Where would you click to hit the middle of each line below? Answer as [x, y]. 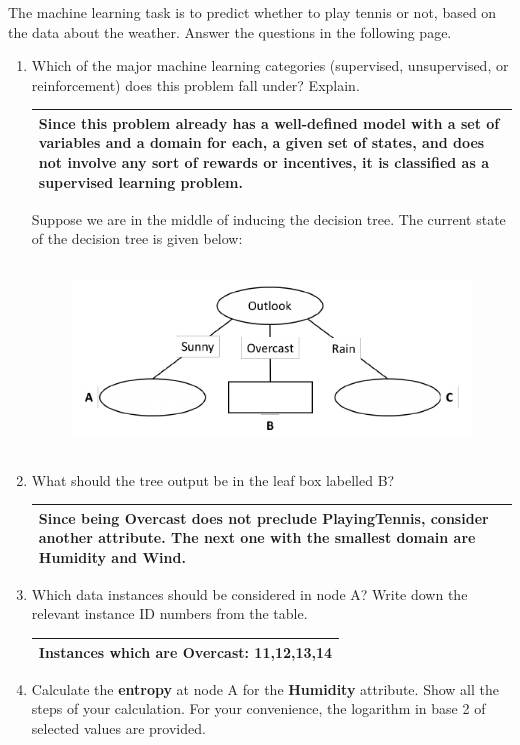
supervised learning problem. [140, 181]
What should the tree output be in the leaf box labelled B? [213, 479]
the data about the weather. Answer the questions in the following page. [230, 31]
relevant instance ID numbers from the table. [169, 613]
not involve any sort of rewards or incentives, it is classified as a [263, 162]
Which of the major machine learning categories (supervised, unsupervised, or [270, 65]
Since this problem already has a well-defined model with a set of [269, 122]
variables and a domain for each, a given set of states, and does [261, 142]
